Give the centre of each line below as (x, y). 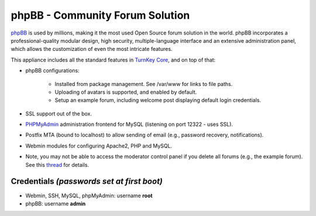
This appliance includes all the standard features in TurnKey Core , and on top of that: (113, 60)
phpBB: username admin (56, 203)
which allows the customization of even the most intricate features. (92, 49)
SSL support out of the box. (59, 114)
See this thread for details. (57, 164)
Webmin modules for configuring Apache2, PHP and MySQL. (99, 146)
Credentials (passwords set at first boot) (87, 181)
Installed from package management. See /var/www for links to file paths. (144, 84)
